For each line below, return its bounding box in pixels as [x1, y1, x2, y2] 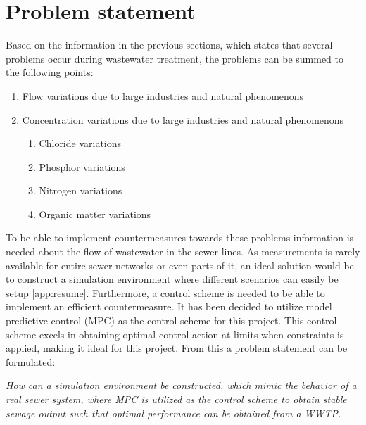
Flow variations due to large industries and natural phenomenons [22, 88, 304, 103]
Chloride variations [39, 136, 122, 151]
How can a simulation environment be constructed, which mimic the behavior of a [6, 378, 357, 393]
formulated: [6, 354, 56, 369]
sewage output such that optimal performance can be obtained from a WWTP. [6, 405, 341, 420]
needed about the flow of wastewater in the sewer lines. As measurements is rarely [6, 244, 360, 259]
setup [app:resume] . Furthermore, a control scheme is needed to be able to [6, 285, 325, 300]
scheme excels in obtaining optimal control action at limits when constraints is [6, 326, 344, 341]
